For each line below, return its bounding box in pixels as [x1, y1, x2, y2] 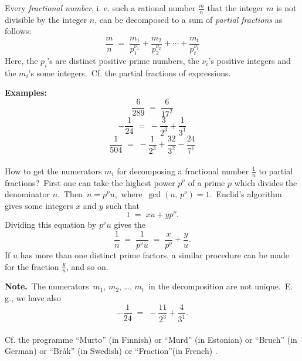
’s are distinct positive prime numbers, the [47, 54, 199, 66]
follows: [5, 25, 32, 37]
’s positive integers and [208, 54, 291, 66]
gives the [114, 218, 146, 231]
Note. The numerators [5, 280, 89, 292]
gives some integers [5, 199, 73, 211]
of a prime [188, 176, 225, 188]
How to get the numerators [5, 164, 102, 177]
